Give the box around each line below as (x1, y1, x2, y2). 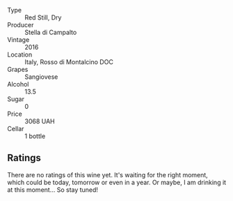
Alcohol (7, 80, 29, 88)
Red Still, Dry (24, 13, 62, 22)
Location (7, 50, 33, 59)
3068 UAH (24, 117, 55, 125)
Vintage (7, 36, 30, 44)
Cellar (7, 125, 24, 133)
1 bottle (24, 132, 46, 140)
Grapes (7, 66, 29, 73)
